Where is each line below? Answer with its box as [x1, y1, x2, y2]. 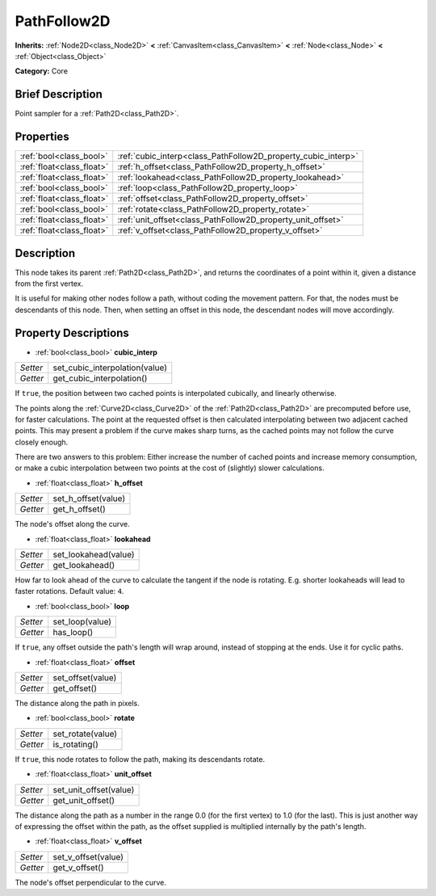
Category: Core [15, 66, 69, 76]
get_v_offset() [52, 861, 104, 873]
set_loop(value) [52, 616, 112, 628]
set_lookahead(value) [52, 549, 135, 561]
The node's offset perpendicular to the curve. [15, 877, 167, 887]
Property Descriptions [15, 326, 129, 339]
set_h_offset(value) [52, 493, 126, 504]
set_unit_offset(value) [52, 784, 135, 795]
